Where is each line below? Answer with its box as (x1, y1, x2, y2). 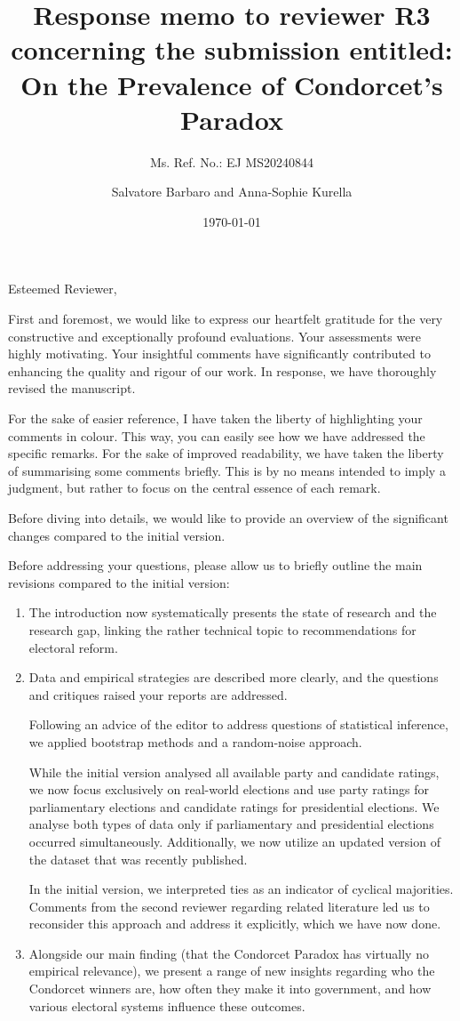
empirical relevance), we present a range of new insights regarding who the (28, 961, 435, 980)
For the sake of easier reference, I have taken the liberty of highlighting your (8, 409, 423, 428)
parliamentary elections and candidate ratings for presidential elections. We (28, 797, 440, 816)
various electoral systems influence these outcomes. (28, 996, 305, 1015)
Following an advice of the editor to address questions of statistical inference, (28, 715, 448, 734)
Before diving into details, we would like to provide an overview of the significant (8, 509, 448, 527)
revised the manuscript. (8, 379, 136, 398)
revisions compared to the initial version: (8, 573, 230, 591)
